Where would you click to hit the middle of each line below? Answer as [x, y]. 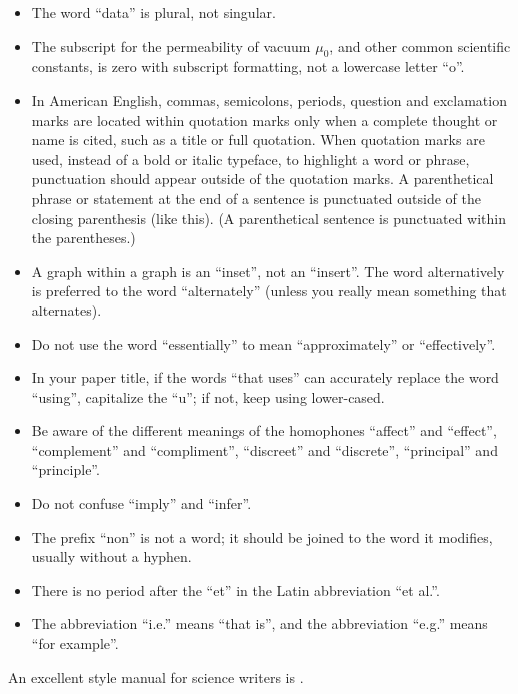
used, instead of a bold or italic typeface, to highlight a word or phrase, [250, 158]
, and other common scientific [420, 45]
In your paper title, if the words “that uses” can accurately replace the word [265, 377]
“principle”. [65, 469]
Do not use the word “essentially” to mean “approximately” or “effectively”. [263, 343]
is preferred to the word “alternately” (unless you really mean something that [269, 290]
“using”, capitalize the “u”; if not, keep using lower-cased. [208, 396]
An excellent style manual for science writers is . [156, 676]
